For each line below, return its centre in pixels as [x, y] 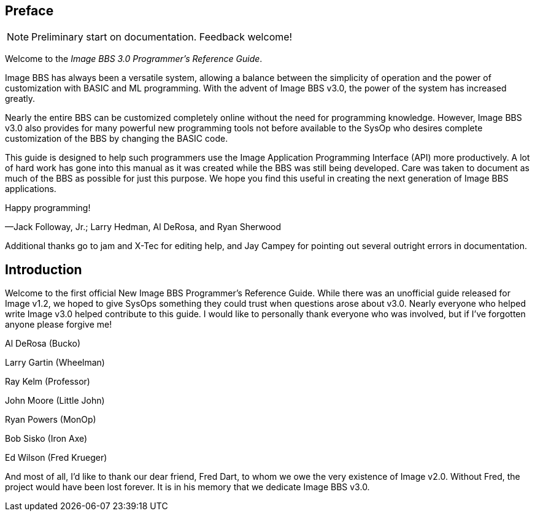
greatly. [20, 99]
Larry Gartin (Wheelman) [55, 363]
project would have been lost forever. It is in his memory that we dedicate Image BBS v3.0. [187, 487]
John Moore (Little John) [55, 401]
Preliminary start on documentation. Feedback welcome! [162, 37]
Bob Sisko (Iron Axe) [46, 439]
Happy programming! [48, 208]
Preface [29, 11]
